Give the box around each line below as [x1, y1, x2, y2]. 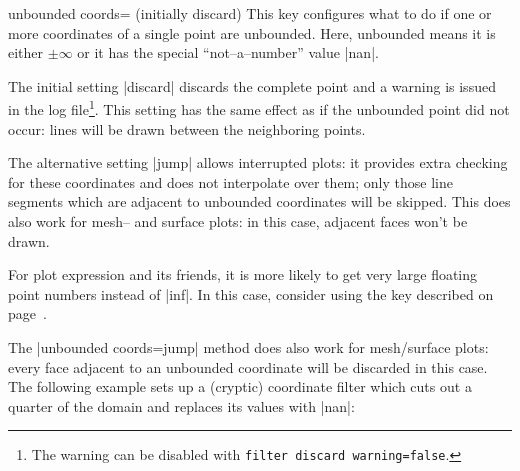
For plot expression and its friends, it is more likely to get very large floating [8, 264, 478, 285]
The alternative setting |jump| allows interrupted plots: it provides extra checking [8, 152, 508, 173]
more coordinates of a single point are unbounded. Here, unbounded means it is [8, 22, 496, 43]
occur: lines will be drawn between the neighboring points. [8, 118, 366, 139]
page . [8, 303, 47, 324]
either [8, 42, 44, 63]
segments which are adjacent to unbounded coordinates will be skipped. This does [8, 191, 511, 212]
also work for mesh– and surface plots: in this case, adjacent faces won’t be [8, 211, 468, 231]
